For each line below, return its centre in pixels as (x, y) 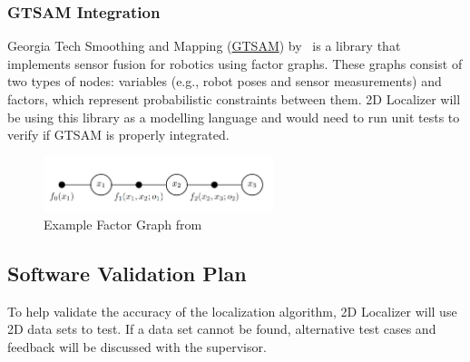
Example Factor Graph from (123, 224)
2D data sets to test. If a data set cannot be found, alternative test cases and (222, 329)
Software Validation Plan (127, 273)
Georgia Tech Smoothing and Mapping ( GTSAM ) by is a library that (204, 46)
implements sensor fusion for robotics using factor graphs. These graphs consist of (235, 63)
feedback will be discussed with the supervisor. (137, 346)
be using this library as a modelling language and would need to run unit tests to (234, 117)
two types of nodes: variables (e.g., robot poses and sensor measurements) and (225, 81)
